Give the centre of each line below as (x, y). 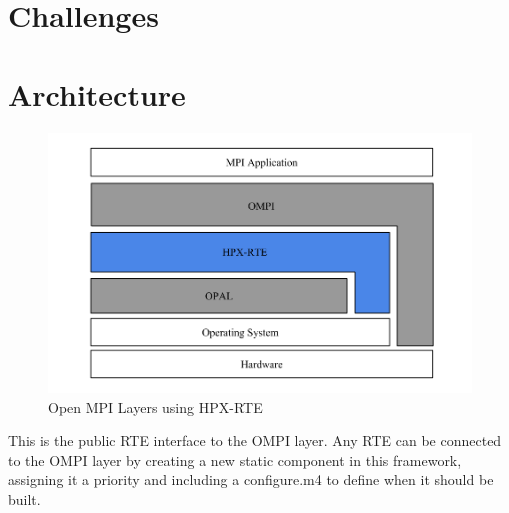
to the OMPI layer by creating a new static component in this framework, (235, 459)
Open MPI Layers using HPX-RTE (155, 406)
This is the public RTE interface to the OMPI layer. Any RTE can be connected (255, 440)
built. (24, 499)
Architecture (97, 93)
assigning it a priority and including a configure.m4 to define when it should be (251, 479)
